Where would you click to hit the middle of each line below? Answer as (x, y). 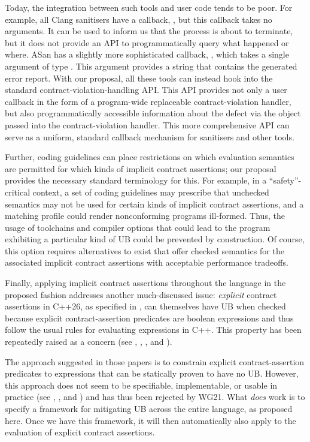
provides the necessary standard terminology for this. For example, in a (136, 180)
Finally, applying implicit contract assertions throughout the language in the (145, 283)
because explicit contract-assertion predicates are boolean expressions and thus (149, 318)
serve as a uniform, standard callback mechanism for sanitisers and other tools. (150, 136)
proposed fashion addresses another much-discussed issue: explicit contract (141, 294)
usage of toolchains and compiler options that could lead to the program (138, 227)
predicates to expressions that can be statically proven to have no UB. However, (152, 373)
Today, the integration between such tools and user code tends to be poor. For (149, 7)
